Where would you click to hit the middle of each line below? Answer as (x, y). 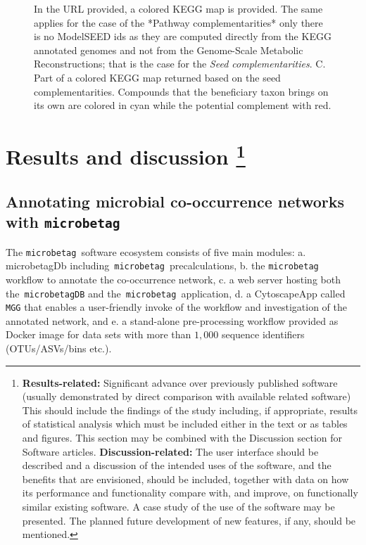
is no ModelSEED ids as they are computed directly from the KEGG (183, 36)
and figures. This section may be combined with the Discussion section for (182, 437)
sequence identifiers (263, 334)
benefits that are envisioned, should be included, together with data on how (185, 479)
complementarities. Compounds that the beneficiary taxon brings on (181, 91)
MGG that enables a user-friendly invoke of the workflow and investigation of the (177, 307)
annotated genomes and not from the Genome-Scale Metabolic (169, 50)
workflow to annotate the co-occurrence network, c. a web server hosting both (173, 279)
